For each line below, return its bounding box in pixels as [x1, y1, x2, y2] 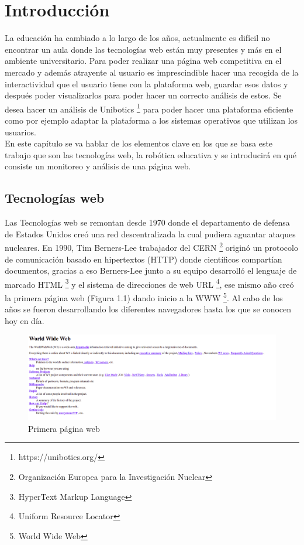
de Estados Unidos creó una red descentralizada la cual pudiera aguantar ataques [5, 227, 296, 240]
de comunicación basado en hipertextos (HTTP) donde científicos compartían [5, 253, 282, 265]
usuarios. [5, 125, 36, 138]
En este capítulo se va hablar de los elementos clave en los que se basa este [5, 137, 273, 149]
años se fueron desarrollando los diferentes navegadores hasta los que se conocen [5, 303, 292, 315]
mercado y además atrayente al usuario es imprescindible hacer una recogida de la [5, 66, 299, 78]
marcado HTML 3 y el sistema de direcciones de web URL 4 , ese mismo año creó [5, 276, 294, 290]
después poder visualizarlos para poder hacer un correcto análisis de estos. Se [5, 89, 282, 101]
